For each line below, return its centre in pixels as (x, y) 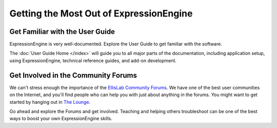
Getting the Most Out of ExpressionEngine (101, 13)
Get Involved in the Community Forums (73, 75)
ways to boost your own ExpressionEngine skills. (61, 119)
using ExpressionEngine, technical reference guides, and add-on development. (93, 60)
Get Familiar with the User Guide (62, 32)
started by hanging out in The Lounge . (50, 102)
